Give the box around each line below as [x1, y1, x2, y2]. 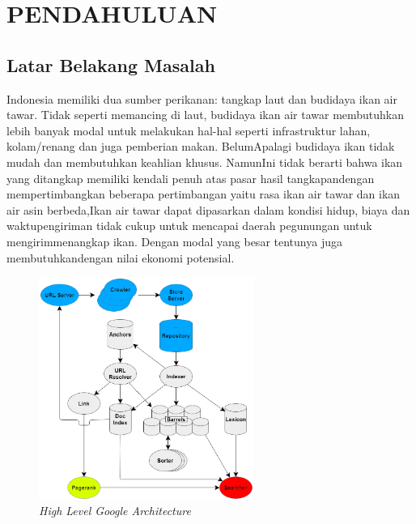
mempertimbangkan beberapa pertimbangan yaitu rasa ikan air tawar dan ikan [6, 185, 401, 202]
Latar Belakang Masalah [6, 52, 215, 77]
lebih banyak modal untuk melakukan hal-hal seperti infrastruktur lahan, [6, 121, 371, 138]
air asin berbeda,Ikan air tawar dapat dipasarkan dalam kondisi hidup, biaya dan [6, 201, 410, 218]
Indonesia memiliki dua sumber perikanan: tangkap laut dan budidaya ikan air [6, 90, 397, 107]
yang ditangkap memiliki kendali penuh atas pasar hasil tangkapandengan [6, 169, 375, 186]
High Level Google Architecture [39, 502, 191, 519]
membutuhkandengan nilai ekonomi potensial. [6, 249, 235, 266]
